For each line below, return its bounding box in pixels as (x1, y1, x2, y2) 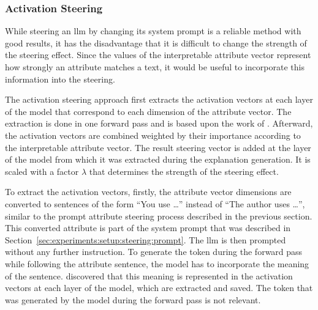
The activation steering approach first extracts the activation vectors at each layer (5, 93, 313, 106)
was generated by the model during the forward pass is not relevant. (5, 293, 261, 306)
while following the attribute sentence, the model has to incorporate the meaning (5, 257, 309, 270)
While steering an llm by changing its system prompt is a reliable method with (5, 24, 301, 37)
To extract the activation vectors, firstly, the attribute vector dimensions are (5, 185, 292, 198)
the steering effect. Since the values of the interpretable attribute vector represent (5, 48, 311, 61)
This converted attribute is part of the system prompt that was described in (5, 221, 291, 234)
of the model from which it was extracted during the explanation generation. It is (5, 153, 311, 166)
